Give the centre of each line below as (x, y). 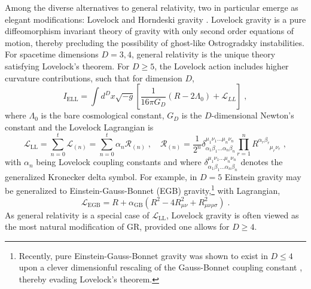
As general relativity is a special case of (77, 215)
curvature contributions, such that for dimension (94, 77)
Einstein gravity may (263, 176)
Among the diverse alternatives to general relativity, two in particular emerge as (152, 7)
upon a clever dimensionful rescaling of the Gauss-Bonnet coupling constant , (161, 267)
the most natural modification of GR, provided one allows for (117, 226)
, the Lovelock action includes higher (222, 66)
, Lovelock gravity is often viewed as (232, 215)
